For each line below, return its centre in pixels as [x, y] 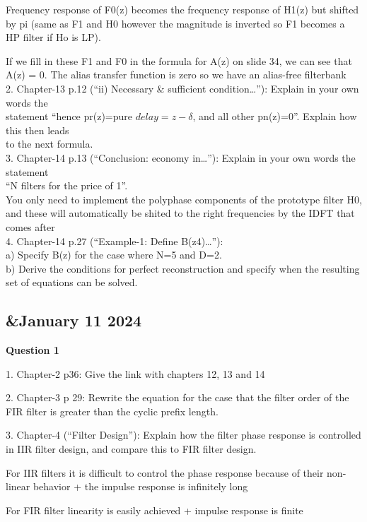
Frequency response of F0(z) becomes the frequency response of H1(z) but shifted [182, 9]
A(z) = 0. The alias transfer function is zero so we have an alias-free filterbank [176, 75]
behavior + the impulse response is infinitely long [140, 486]
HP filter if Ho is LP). [53, 37]
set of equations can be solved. [72, 282]
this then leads [37, 130]
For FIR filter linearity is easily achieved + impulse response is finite [155, 510]
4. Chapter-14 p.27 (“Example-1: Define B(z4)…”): [115, 241]
